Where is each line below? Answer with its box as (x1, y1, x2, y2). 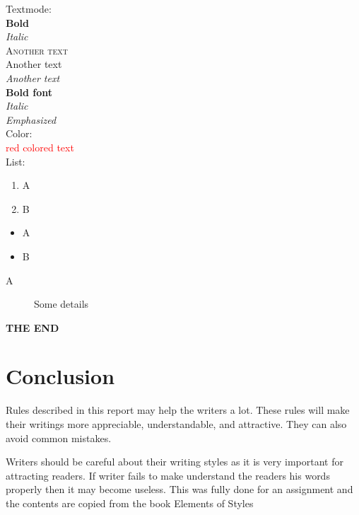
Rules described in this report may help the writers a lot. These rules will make (6, 403, 350, 417)
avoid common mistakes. (6, 430, 112, 445)
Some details (34, 296, 89, 311)
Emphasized (6, 112, 57, 127)
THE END (6, 320, 59, 335)
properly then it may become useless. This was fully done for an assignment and (6, 482, 353, 497)
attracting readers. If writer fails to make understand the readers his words (6, 468, 330, 482)
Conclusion (6, 361, 115, 390)
